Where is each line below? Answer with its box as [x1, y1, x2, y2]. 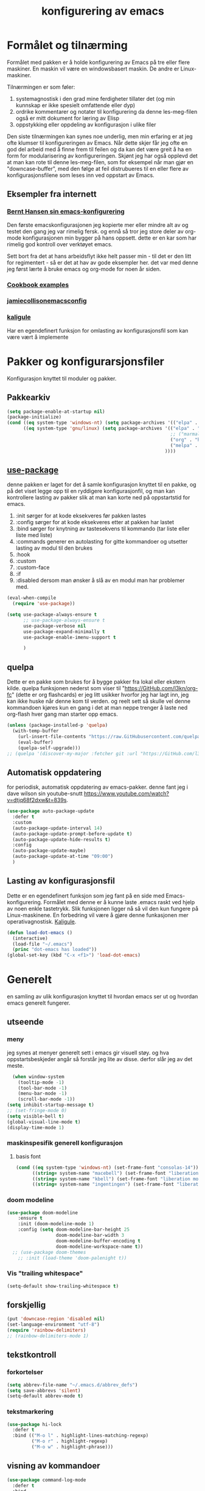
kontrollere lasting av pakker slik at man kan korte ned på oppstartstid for [7, 494, 190, 501]
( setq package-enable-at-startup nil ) [7, 409, 105, 415]
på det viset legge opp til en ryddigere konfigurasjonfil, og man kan [7, 488, 175, 495]
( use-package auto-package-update [7, 808, 95, 814]
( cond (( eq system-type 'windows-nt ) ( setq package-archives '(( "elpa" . [7, 420, 198, 426]
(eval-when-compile [7, 595, 57, 601]
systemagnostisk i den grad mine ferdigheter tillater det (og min [15, 95, 175, 102]
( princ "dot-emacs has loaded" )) [12, 947, 97, 953]
